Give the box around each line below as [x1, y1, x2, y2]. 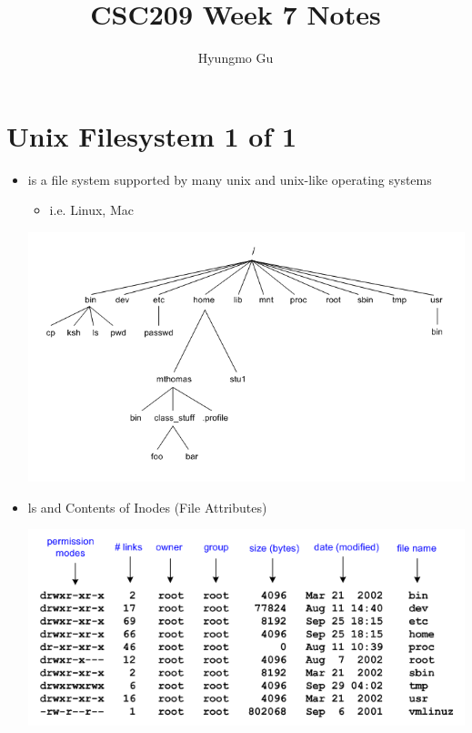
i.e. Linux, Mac [49, 200, 134, 219]
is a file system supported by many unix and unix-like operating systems [27, 169, 432, 188]
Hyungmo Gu [197, 48, 274, 67]
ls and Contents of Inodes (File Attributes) [27, 497, 267, 516]
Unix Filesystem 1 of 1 [6, 117, 297, 154]
